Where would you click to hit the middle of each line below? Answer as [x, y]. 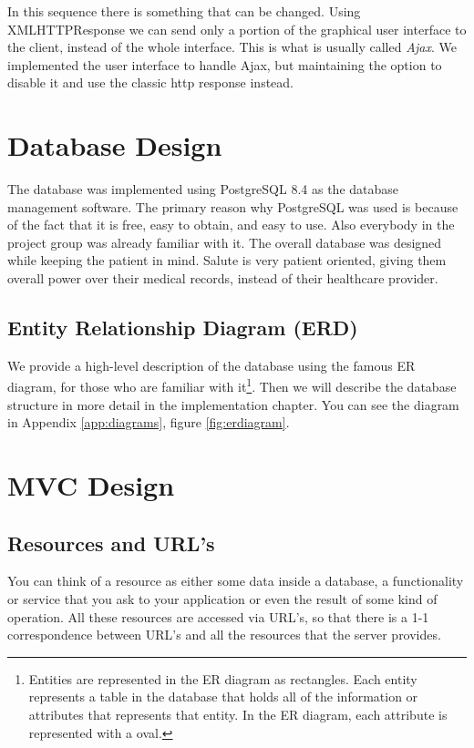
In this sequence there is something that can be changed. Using [184, 11]
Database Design [115, 145]
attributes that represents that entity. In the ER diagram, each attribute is [238, 715]
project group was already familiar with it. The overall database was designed [225, 242]
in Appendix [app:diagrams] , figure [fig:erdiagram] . [149, 422]
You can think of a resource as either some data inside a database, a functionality [236, 581]
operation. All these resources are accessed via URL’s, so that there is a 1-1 [218, 616]
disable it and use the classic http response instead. [151, 82]
